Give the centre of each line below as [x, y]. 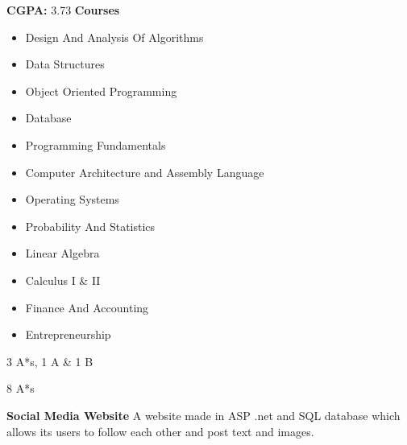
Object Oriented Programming [101, 91]
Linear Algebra [62, 253]
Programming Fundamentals [96, 144]
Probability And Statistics [90, 226]
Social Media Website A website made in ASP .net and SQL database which [203, 415]
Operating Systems [72, 199]
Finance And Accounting [87, 307]
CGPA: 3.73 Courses [63, 10]
